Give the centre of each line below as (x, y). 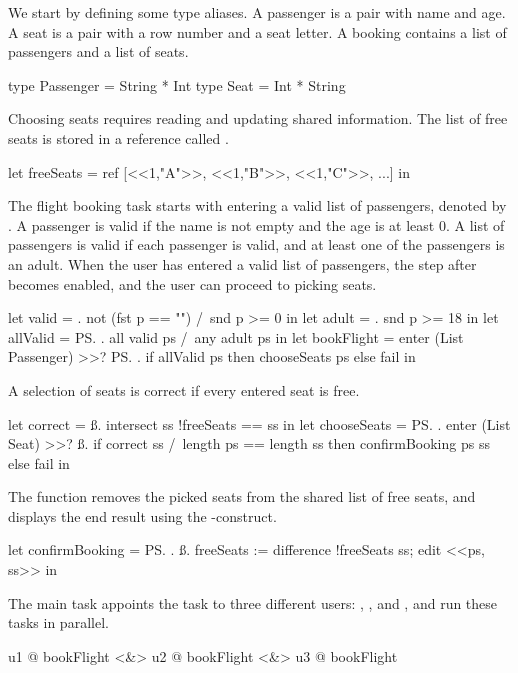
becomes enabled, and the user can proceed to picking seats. (192, 283)
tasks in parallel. (58, 622)
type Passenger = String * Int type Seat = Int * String (177, 84)
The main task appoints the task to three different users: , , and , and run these (253, 602)
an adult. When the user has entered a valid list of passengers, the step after (242, 263)
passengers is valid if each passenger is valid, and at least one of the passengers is (256, 244)
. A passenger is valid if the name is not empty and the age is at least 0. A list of (256, 224)
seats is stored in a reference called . (118, 137)
